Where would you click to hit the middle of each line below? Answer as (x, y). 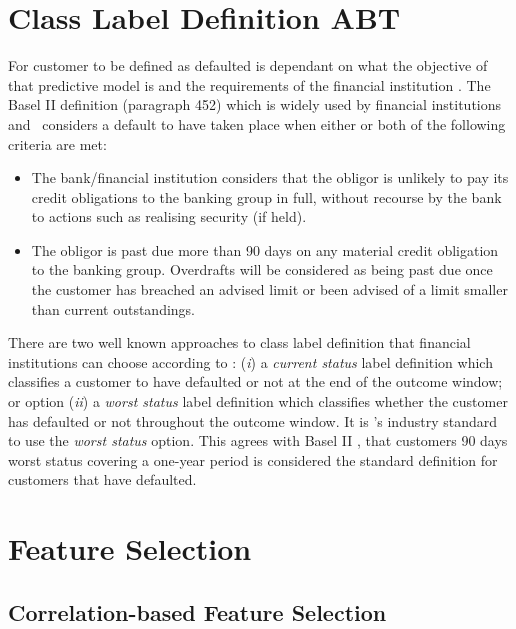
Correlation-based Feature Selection (197, 611)
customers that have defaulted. (102, 479)
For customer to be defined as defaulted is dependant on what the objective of (248, 65)
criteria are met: (57, 143)
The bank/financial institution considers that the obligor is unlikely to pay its (270, 177)
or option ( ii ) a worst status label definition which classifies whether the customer (258, 401)
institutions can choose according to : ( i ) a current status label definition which (250, 361)
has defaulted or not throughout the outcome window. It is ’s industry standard (253, 420)
